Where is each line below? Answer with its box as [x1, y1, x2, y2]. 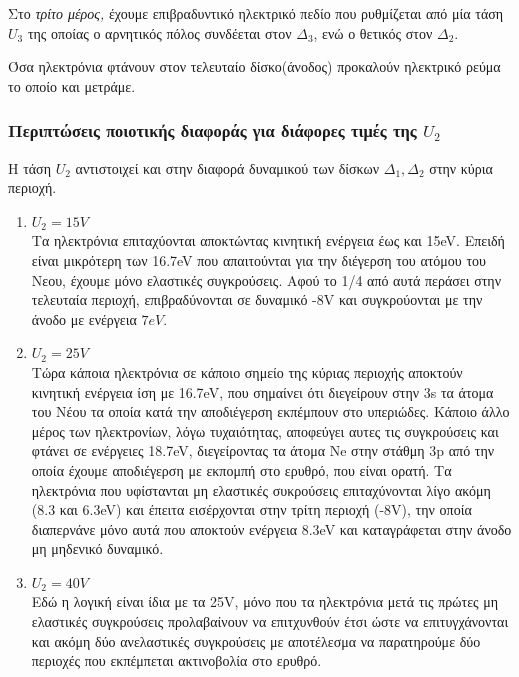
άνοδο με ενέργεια [31, 308, 137, 329]
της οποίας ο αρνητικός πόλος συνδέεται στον [27, 22, 292, 43]
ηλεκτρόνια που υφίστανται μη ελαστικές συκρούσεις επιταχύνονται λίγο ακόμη [31, 479, 491, 500]
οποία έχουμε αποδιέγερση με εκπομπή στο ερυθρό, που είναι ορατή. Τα [31, 459, 452, 480]
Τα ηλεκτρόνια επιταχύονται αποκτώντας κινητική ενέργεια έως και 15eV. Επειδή [31, 230, 505, 251]
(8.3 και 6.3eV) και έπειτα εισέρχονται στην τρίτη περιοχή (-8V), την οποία [31, 499, 472, 520]
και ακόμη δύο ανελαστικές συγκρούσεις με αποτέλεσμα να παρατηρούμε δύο [31, 630, 481, 651]
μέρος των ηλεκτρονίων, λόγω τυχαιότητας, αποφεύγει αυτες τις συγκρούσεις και [31, 420, 499, 441]
